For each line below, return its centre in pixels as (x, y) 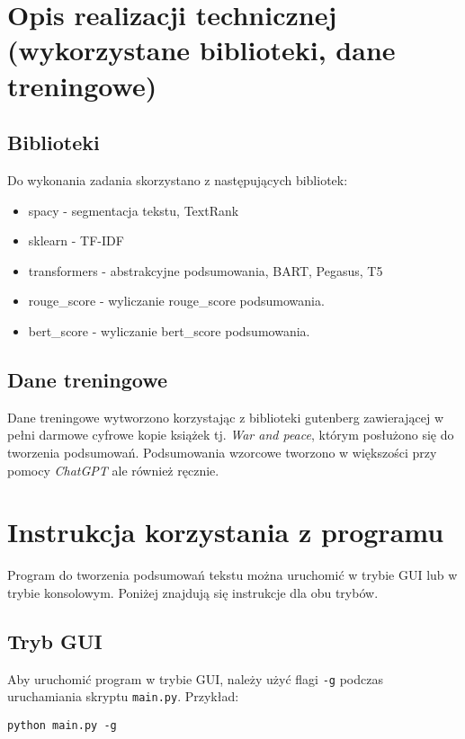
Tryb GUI (55, 641)
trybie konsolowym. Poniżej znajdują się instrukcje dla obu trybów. (193, 592)
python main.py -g (62, 725)
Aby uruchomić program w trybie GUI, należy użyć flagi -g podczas (195, 678)
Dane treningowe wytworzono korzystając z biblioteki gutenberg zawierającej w (226, 417)
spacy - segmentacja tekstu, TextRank (134, 210)
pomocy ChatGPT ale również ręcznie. (113, 470)
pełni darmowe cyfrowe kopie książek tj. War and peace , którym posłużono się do (231, 435)
